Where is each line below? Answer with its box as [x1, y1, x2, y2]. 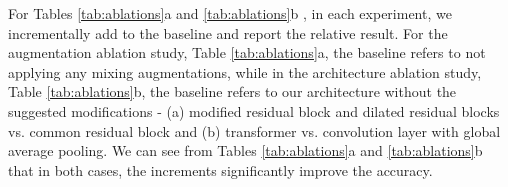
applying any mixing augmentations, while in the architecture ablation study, [8, 61, 482, 82]
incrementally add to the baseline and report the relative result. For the [8, 22, 448, 43]
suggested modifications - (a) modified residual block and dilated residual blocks [8, 100, 500, 121]
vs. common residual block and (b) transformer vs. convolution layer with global [8, 120, 501, 141]
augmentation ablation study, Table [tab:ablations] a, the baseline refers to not [8, 42, 486, 63]
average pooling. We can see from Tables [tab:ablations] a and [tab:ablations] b [8, 140, 483, 161]
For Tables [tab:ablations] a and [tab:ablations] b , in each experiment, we [8, 3, 452, 23]
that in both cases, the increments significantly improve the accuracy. [8, 159, 433, 180]
